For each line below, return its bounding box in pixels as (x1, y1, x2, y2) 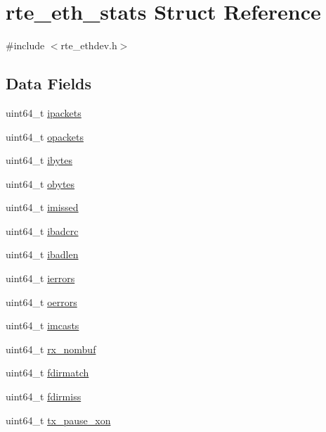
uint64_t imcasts (6, 318, 79, 333)
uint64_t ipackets (6, 105, 81, 120)
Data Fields (6, 72, 92, 94)
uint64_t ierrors (6, 271, 75, 286)
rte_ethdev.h (60, 38, 117, 53)
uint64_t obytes (6, 176, 75, 191)
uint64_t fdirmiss (6, 389, 81, 404)
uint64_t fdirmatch (6, 365, 89, 380)
